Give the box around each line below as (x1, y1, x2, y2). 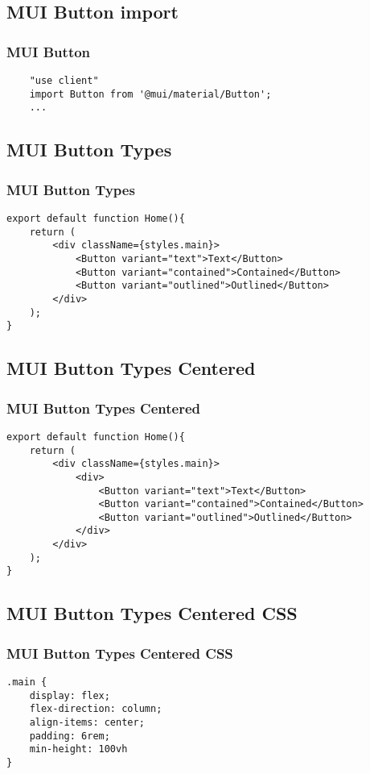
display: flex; (29, 689, 110, 701)
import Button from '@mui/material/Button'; (29, 88, 272, 100)
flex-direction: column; (29, 703, 162, 715)
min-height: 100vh (29, 743, 128, 755)
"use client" (29, 75, 99, 86)
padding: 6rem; (29, 730, 110, 742)
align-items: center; (29, 717, 145, 729)
